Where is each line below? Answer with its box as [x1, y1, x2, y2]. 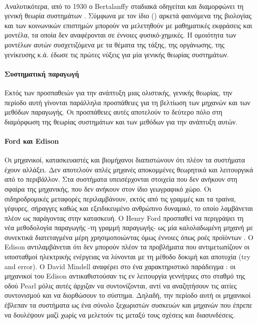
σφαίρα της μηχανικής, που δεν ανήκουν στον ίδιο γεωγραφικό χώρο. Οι [4, 183, 212, 194]
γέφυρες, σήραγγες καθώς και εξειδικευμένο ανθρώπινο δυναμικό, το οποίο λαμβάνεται [4, 203, 253, 213]
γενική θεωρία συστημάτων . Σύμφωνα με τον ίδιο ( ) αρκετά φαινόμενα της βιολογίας [4, 10, 252, 21]
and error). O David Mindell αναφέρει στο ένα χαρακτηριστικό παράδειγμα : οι [4, 261, 236, 271]
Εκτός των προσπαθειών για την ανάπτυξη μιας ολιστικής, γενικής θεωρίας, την [4, 87, 232, 97]
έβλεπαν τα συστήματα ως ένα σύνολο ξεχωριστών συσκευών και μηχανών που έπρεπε [4, 300, 253, 310]
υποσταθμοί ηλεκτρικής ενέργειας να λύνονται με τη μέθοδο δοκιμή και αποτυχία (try [4, 251, 251, 262]
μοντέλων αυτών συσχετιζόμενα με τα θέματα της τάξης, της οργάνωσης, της [4, 39, 225, 49]
